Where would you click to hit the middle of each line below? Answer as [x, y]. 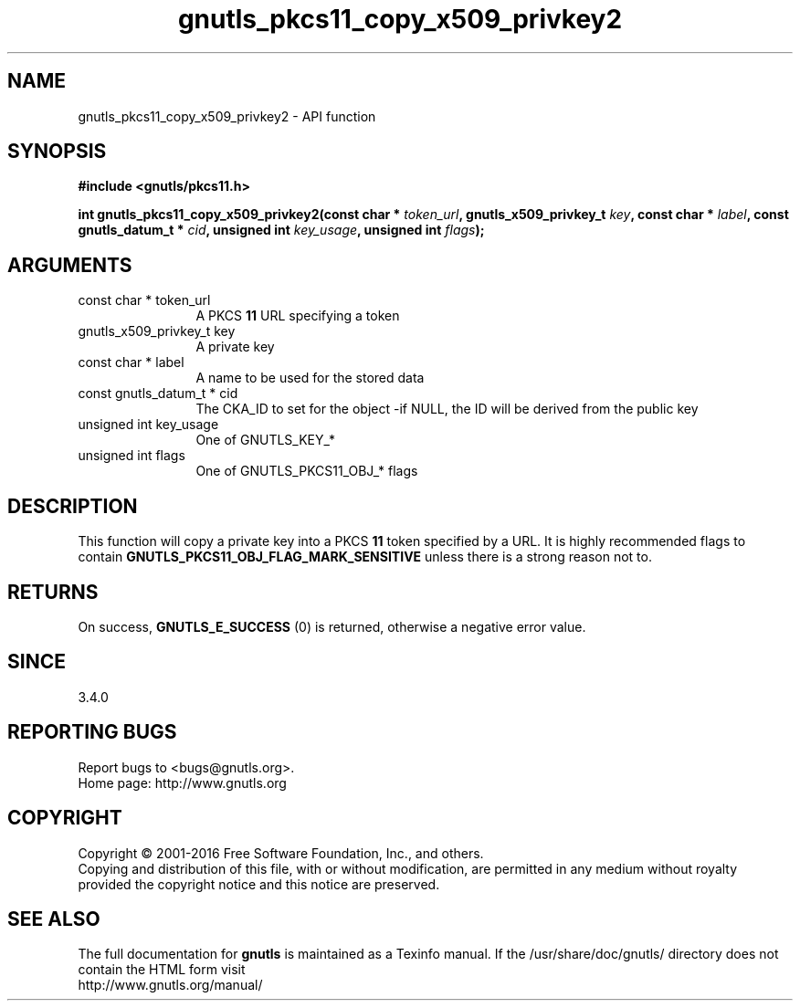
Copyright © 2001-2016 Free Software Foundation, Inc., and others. [281, 853]
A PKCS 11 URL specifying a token [298, 316]
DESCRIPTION [73, 506]
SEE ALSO [54, 919]
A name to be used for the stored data [310, 378]
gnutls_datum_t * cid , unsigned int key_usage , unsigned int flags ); [281, 230]
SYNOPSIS [57, 152]
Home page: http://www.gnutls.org [182, 782]
